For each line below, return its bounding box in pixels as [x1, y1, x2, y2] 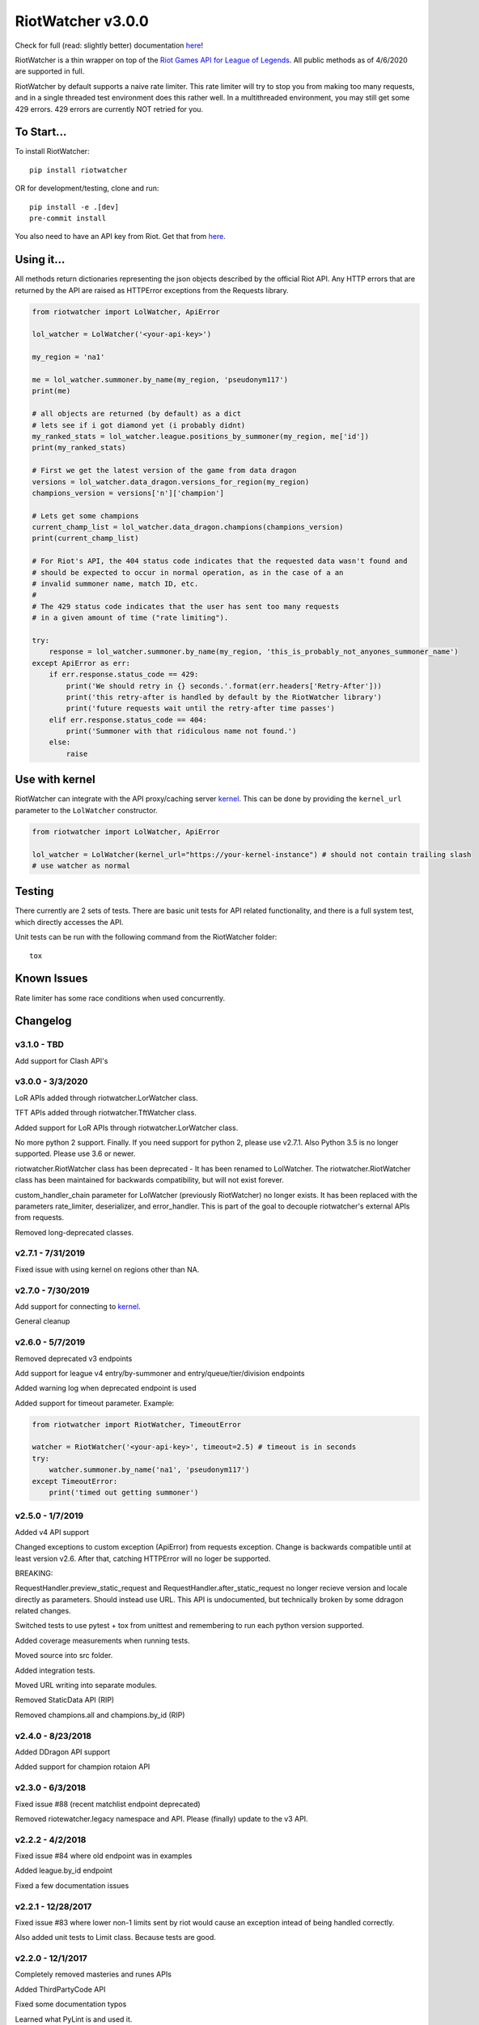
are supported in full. [15, 66, 85, 76]
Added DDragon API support [15, 1746, 111, 1757]
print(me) [32, 386, 71, 396]
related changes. [15, 1606, 72, 1616]
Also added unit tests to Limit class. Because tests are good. [15, 1933, 216, 1942]
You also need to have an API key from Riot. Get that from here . [15, 232, 226, 241]
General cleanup [15, 1316, 70, 1326]
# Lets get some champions [32, 511, 139, 520]
